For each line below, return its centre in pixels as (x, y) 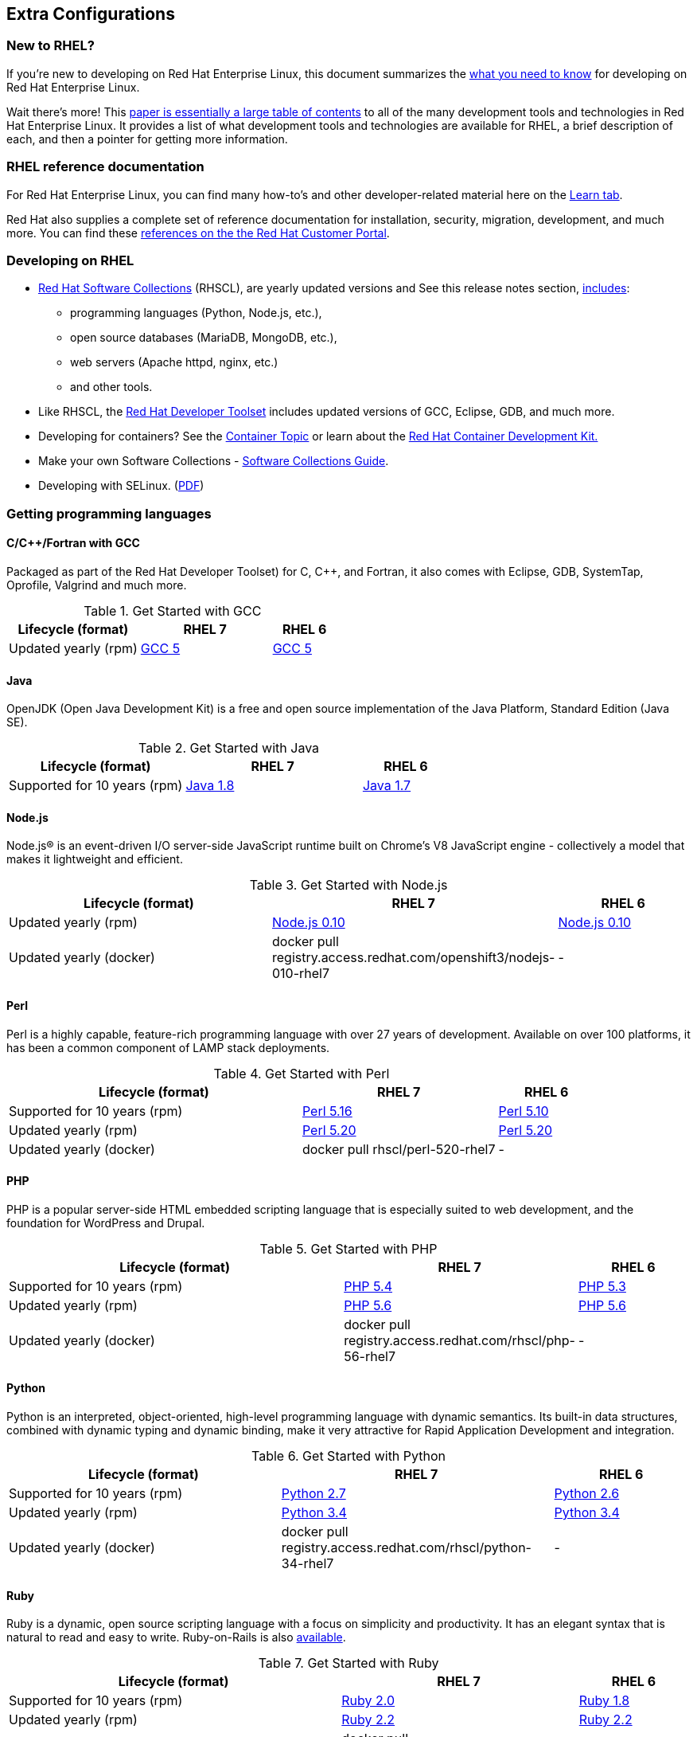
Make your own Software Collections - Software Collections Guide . (214, 461)
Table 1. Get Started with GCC (173, 610)
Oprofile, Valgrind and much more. (97, 585)
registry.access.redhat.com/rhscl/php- (459, 1340)
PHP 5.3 (602, 1286)
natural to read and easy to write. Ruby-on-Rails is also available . (176, 1637)
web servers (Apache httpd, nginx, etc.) (174, 362)
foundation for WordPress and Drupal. (106, 1223)
